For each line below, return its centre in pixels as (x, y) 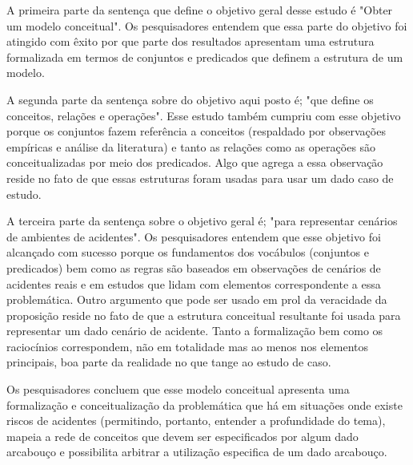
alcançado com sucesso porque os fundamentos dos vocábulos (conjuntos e (188, 252)
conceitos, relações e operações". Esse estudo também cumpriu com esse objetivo (204, 115)
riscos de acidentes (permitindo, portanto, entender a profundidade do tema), (196, 421)
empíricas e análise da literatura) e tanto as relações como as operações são (191, 146)
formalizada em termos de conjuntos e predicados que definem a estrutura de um (205, 57)
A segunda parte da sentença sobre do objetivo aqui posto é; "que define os (190, 99)
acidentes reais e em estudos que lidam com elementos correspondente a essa (194, 283)
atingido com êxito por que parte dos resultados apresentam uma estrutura (190, 41)
